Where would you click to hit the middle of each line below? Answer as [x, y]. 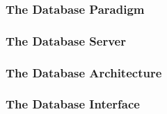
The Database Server [66, 40]
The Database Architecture [84, 72]
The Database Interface [73, 104]
